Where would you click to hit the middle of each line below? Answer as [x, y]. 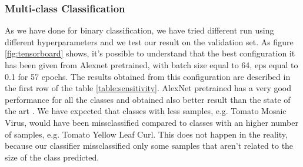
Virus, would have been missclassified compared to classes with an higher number [151, 122]
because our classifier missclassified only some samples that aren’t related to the [149, 146]
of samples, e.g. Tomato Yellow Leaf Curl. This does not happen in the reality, [146, 134]
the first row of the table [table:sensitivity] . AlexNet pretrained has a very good [148, 88]
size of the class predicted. [52, 157]
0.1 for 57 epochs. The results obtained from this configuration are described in [148, 76]
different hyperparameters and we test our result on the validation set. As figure [149, 41]
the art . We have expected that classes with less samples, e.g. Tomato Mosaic [146, 111]
